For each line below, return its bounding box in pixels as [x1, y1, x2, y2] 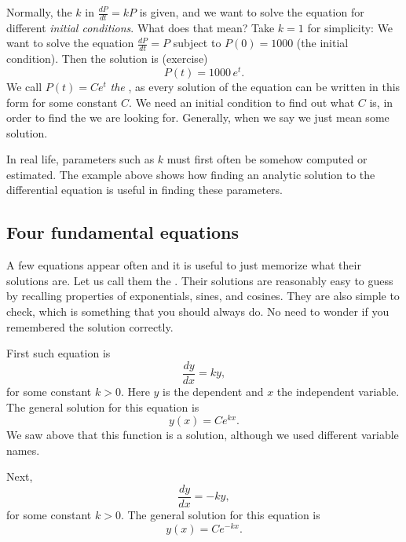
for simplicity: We [307, 19, 393, 35]
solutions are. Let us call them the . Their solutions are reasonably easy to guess [6, 272, 393, 288]
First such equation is [6, 345, 111, 361]
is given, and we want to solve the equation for [139, 4, 364, 20]
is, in [369, 93, 393, 110]
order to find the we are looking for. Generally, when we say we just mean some [6, 109, 390, 126]
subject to [173, 35, 221, 51]
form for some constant [6, 93, 118, 110]
